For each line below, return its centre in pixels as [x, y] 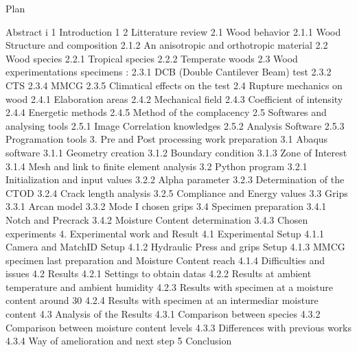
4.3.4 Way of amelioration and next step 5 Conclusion [119, 341]
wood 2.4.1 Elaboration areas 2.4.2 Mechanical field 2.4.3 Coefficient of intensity [174, 98]
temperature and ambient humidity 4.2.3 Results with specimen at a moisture [169, 286]
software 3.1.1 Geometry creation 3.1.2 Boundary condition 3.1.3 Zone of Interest [176, 152]
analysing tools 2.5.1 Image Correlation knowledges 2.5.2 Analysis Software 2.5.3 [175, 125]
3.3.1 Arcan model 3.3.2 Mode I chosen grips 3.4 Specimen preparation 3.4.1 [166, 206]
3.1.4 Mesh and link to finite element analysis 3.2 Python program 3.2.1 [157, 166]
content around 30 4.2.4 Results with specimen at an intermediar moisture [162, 300]
